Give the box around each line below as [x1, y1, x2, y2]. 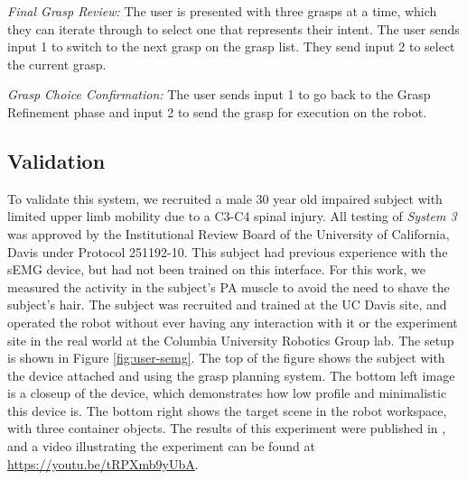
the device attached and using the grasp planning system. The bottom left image [7, 365, 455, 384]
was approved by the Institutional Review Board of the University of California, [7, 224, 450, 243]
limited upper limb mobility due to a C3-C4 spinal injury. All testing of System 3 [7, 207, 457, 226]
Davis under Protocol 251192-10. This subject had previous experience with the [7, 242, 448, 261]
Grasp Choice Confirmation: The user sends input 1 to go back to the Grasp [7, 85, 431, 104]
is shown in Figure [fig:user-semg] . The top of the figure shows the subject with [7, 348, 445, 367]
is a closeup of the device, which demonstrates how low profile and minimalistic [7, 383, 447, 402]
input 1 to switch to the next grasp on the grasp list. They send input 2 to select [7, 37, 455, 56]
